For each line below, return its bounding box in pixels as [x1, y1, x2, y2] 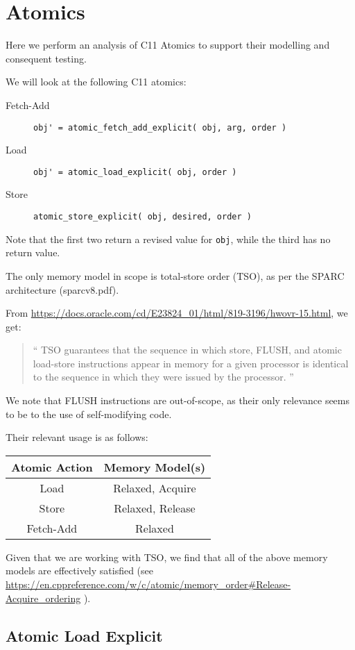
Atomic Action [11, 458, 93, 475]
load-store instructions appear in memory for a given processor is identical [33, 356, 349, 370]
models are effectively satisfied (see [6, 563, 154, 578]
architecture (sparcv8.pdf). [6, 282, 119, 297]
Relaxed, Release [114, 499, 196, 516]
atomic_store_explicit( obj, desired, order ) [33, 212, 252, 222]
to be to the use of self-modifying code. [6, 406, 172, 421]
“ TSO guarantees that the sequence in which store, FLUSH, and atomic [33, 342, 342, 357]
